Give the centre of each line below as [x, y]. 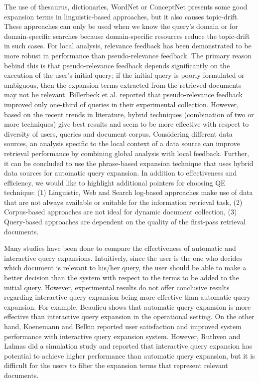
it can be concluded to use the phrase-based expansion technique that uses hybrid [129, 163]
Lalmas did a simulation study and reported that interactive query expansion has [128, 346]
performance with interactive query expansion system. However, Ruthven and [122, 336]
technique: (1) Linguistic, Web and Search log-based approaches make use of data [129, 192]
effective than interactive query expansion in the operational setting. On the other [129, 316]
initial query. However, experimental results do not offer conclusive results [117, 287]
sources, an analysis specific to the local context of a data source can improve [122, 143]
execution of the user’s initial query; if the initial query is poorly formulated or [124, 75]
